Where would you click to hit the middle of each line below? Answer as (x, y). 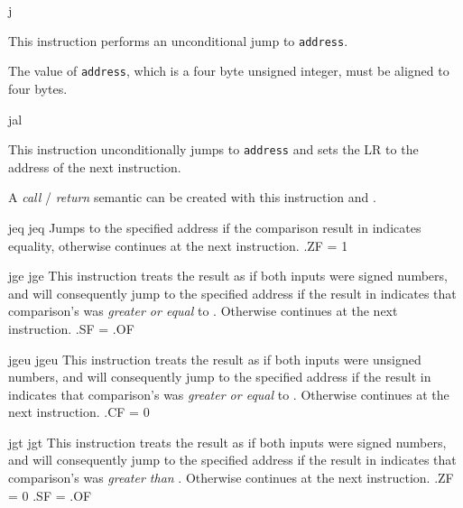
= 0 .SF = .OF (50, 495)
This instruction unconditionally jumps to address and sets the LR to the (213, 149)
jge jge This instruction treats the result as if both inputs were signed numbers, (228, 276)
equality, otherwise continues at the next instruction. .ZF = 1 (178, 245)
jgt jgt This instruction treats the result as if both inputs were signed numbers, (227, 442)
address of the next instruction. (95, 166)
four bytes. (38, 88)
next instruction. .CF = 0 (79, 412)
